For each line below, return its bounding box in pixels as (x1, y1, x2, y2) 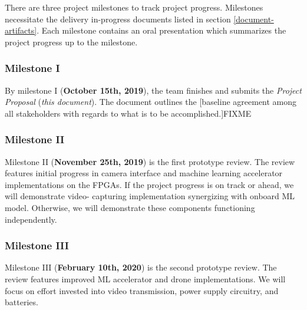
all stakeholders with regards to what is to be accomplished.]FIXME (5, 107, 252, 119)
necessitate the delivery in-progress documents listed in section (5, 12, 231, 25)
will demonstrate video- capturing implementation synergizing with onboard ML (5, 190, 295, 202)
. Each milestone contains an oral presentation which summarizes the (37, 24, 286, 37)
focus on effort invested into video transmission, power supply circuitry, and (5, 284, 279, 296)
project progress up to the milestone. (5, 35, 138, 48)
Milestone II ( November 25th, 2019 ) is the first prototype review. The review (5, 155, 295, 167)
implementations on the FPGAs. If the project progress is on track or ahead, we (5, 178, 294, 190)
